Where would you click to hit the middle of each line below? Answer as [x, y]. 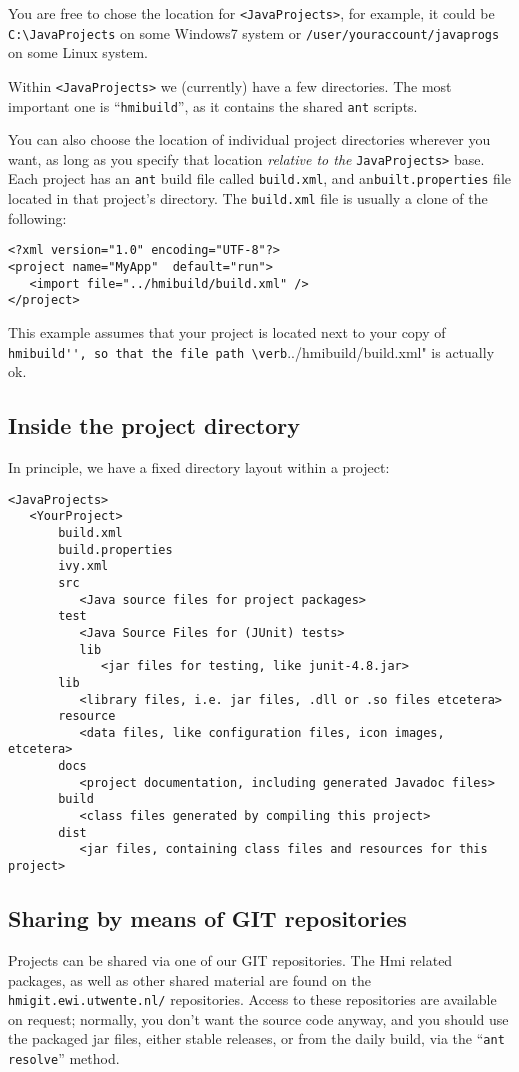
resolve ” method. [64, 1058]
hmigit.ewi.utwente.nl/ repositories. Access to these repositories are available [252, 999]
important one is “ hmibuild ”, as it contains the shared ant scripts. [213, 105]
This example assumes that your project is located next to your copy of [227, 332]
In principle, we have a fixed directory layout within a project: [199, 467]
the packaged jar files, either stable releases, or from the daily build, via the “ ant [256, 1038]
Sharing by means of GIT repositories [207, 918]
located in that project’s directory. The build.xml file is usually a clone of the [248, 198]
